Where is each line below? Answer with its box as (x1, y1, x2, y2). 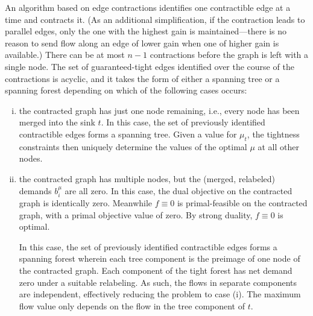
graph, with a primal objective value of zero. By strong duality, (19, 208, 253, 221)
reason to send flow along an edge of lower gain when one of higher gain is (5, 36, 279, 49)
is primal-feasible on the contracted (177, 196, 308, 209)
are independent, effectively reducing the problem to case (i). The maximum (19, 288, 301, 300)
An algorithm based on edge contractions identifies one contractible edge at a (5, 1, 291, 13)
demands (19, 184, 52, 197)
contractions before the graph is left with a (150, 48, 309, 61)
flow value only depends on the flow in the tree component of (19, 299, 245, 312)
